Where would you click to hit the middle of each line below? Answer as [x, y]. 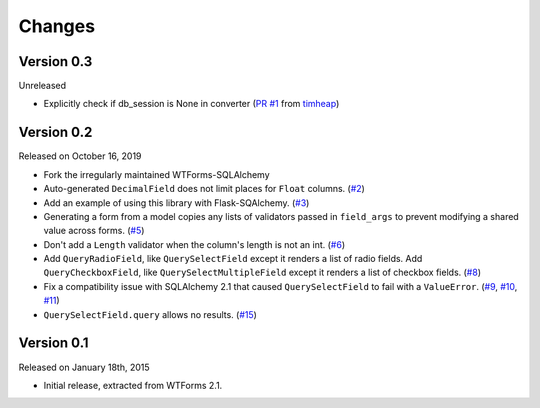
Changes [56, 26]
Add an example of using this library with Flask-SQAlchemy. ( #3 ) [176, 202]
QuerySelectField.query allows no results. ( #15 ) [150, 314]
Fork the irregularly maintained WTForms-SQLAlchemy [156, 174]
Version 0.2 [55, 132]
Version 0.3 [55, 61]
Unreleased [42, 86]
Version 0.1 [53, 343]
